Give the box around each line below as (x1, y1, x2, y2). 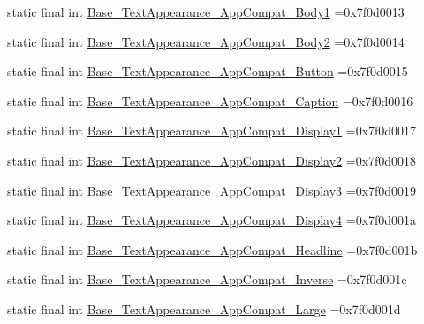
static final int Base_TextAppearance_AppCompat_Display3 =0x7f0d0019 (7, 181, 417, 199)
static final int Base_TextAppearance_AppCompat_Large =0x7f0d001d (7, 299, 401, 318)
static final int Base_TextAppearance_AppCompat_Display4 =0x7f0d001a (7, 211, 417, 229)
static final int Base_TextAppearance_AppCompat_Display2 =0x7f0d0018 (7, 150, 417, 169)
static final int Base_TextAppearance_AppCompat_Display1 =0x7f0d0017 (7, 121, 417, 140)
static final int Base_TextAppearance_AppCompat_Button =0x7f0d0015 (7, 62, 408, 81)
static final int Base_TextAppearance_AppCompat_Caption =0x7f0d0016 (7, 91, 413, 110)
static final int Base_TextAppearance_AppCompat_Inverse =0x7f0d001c (7, 270, 407, 289)
